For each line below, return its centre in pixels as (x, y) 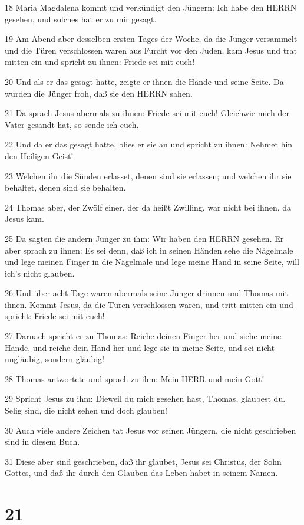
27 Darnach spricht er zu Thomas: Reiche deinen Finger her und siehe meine (143, 336)
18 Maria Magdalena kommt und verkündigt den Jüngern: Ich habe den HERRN (151, 7)
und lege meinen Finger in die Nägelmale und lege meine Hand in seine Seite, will (152, 262)
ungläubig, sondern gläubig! (54, 359)
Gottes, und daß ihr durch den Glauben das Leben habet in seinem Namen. (141, 473)
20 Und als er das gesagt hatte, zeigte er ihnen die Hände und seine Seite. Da (144, 81)
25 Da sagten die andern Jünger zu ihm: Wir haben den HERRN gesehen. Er (144, 238)
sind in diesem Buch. (42, 442)
